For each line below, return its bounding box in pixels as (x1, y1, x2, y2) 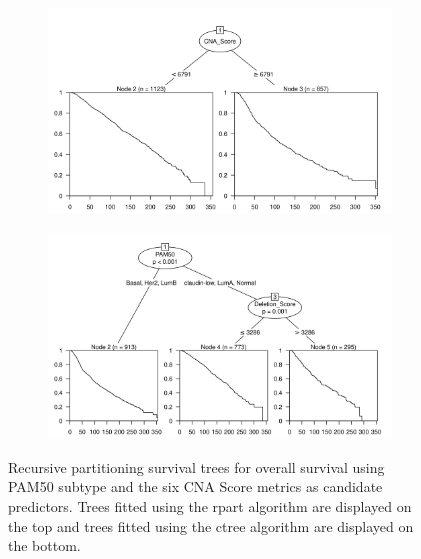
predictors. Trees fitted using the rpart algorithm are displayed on (8, 495, 412, 516)
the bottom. (8, 535, 81, 556)
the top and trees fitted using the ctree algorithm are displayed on (8, 515, 414, 536)
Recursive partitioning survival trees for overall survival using (8, 456, 385, 477)
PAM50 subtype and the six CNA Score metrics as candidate (8, 476, 383, 497)
